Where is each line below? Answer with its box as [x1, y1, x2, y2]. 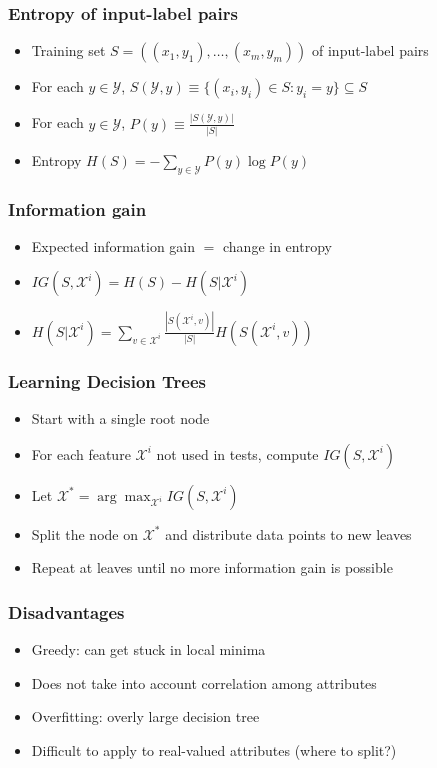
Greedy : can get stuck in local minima [31, 638, 266, 659]
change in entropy [223, 235, 332, 256]
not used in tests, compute [156, 443, 319, 464]
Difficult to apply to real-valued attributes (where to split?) [31, 739, 397, 760]
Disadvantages [8, 599, 125, 624]
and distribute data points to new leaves [165, 523, 412, 544]
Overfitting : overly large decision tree [31, 706, 260, 727]
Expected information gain [31, 235, 196, 256]
